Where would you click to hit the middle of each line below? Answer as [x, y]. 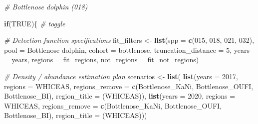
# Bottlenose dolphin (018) [46, 6]
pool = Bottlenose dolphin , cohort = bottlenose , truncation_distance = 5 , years [127, 50]
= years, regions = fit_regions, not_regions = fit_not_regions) [102, 60]
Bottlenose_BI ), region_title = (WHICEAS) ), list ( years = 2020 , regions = [120, 96]
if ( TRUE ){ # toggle [35, 23]
